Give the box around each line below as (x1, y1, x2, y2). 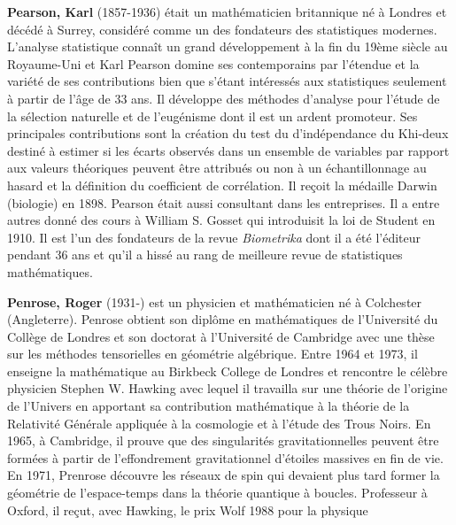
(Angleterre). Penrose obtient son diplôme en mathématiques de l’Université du (7, 310, 438, 328)
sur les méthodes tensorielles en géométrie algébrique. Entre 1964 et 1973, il (7, 344, 418, 363)
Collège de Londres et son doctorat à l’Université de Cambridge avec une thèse (7, 327, 435, 345)
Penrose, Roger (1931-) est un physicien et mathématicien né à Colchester (7, 292, 422, 311)
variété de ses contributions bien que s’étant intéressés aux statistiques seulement (7, 72, 447, 90)
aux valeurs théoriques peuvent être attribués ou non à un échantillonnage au (7, 158, 427, 177)
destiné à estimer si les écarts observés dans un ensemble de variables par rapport (7, 141, 450, 159)
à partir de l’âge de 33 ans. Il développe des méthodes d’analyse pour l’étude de (7, 89, 440, 107)
